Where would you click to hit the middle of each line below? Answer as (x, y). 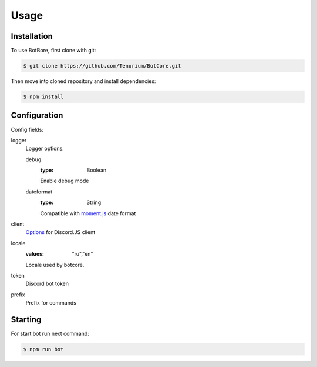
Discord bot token (47, 284)
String (94, 202)
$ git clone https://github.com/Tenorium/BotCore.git (102, 66)
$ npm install (43, 97)
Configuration (37, 116)
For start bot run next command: (50, 334)
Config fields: (27, 129)
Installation (32, 36)
